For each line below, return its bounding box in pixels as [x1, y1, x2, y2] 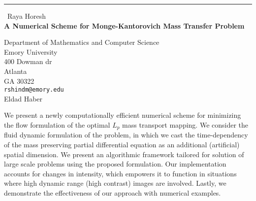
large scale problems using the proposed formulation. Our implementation [4, 159, 226, 169]
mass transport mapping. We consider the [122, 120, 249, 130]
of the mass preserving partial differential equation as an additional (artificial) [4, 139, 240, 150]
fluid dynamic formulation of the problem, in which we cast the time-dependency [4, 130, 248, 140]
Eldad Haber [4, 93, 43, 103]
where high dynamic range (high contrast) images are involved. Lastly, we [4, 178, 226, 188]
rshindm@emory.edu [4, 86, 64, 94]
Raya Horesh [7, 11, 46, 21]
